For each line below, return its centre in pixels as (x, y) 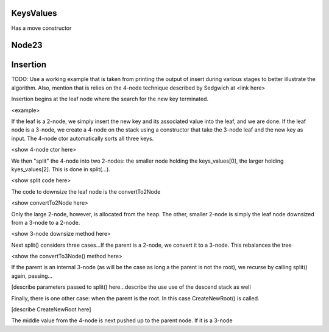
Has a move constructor (41, 28)
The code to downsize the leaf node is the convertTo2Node (86, 191)
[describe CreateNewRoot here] (51, 309)
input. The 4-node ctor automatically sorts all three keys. (83, 138)
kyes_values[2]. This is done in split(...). (61, 169)
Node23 (27, 45)
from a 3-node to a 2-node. (46, 222)
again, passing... (32, 276)
